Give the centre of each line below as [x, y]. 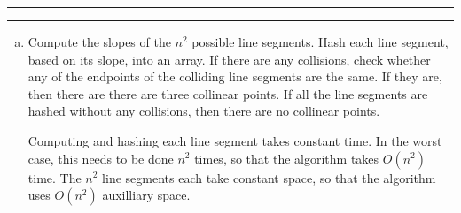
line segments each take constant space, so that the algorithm [269, 177]
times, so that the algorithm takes [287, 158]
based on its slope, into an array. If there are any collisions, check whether [229, 59]
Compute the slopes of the [99, 42]
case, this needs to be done [101, 158]
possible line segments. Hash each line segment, [320, 42]
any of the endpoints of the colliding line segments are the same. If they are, [235, 76]
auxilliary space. [146, 195]
